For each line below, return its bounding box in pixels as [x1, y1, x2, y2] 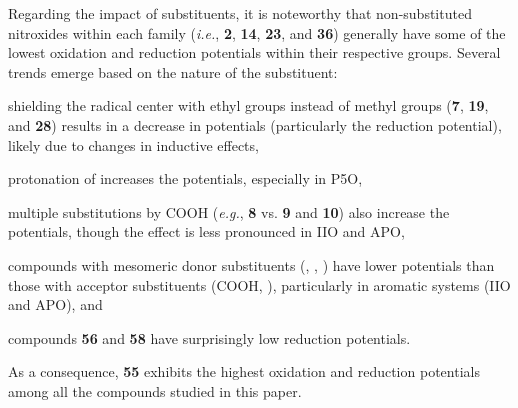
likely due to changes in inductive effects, [8, 134, 259, 155]
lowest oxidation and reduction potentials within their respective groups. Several [8, 42, 501, 63]
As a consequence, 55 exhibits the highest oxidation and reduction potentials [8, 361, 480, 382]
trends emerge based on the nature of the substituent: [8, 61, 338, 82]
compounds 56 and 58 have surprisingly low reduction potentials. [8, 327, 411, 348]
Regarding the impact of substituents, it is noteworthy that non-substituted [8, 3, 472, 23]
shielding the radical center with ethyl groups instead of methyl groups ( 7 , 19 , [8, 95, 489, 116]
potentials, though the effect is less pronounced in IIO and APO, [8, 221, 405, 242]
